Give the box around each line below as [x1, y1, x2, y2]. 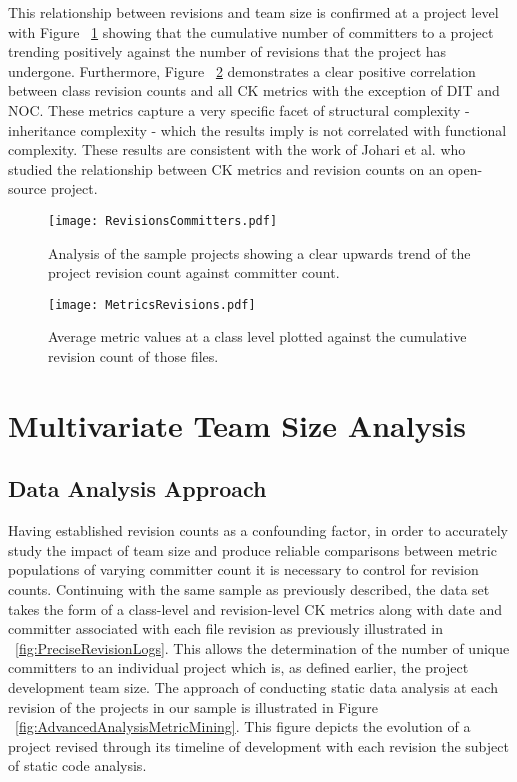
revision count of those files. [48, 346, 219, 367]
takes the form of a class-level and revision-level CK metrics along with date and [8, 598, 502, 619]
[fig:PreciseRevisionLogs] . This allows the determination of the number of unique [15, 637, 510, 658]
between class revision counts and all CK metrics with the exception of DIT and [8, 80, 500, 101]
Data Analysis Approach [8, 473, 267, 504]
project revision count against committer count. [48, 262, 340, 283]
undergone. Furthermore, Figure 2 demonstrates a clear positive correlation [8, 60, 476, 81]
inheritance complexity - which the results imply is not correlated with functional [8, 119, 507, 140]
